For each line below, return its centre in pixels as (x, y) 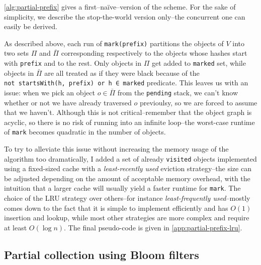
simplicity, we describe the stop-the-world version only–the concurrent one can (125, 16)
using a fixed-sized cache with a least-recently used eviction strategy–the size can (128, 168)
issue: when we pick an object (50, 92)
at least (16, 227)
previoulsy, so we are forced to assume (198, 102)
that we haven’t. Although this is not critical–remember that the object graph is (128, 112)
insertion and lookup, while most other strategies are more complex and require (127, 218)
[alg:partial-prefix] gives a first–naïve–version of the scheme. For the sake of (120, 7)
